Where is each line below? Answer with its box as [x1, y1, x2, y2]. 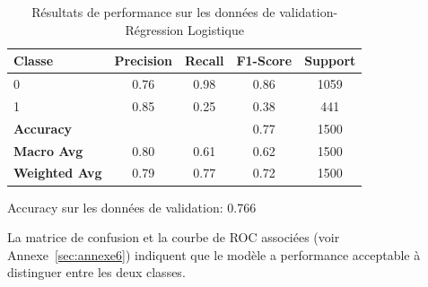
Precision [114, 51, 173, 70]
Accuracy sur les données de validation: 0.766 [7, 197, 257, 216]
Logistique [187, 20, 244, 39]
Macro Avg [13, 141, 83, 160]
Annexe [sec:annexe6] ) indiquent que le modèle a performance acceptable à [7, 245, 421, 264]
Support [304, 51, 356, 70]
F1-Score [236, 51, 293, 70]
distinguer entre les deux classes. [7, 263, 186, 282]
